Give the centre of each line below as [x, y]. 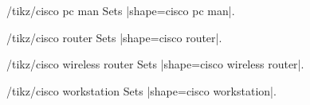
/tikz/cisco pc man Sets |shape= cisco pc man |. [121, 10]
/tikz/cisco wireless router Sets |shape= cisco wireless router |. [155, 64]
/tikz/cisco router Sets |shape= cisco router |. [114, 37]
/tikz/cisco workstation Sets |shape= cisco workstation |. [141, 90]
